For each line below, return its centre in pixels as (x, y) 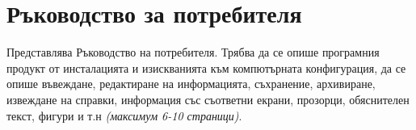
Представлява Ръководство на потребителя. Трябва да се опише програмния (193, 52)
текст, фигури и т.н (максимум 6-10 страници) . (124, 115)
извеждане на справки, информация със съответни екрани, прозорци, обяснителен (208, 99)
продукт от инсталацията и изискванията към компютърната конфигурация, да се (206, 67)
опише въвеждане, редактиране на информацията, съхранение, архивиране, (191, 84)
